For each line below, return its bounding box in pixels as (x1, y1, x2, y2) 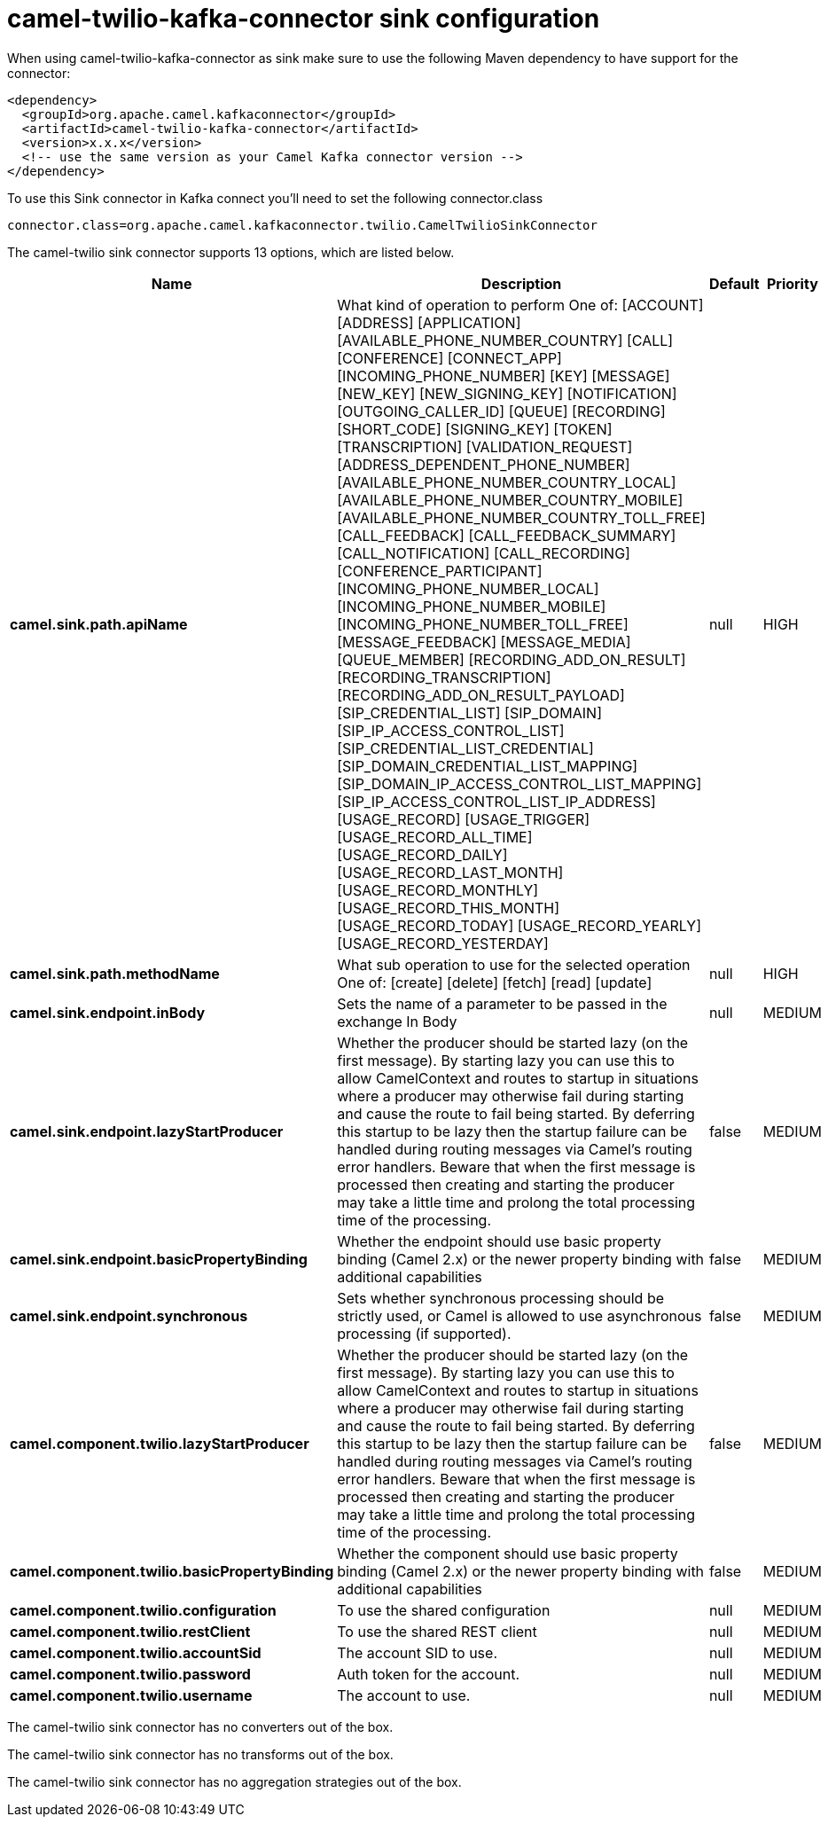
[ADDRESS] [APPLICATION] (337, 313, 521, 332)
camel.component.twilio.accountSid (10, 1643, 262, 1662)
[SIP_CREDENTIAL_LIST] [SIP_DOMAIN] (337, 703, 603, 722)
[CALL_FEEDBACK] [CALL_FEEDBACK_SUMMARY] (337, 526, 676, 544)
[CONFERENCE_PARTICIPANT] (337, 561, 543, 580)
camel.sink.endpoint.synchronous (10, 1306, 248, 1325)
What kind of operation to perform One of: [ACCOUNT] (337, 295, 704, 314)
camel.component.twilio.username (10, 1686, 253, 1704)
